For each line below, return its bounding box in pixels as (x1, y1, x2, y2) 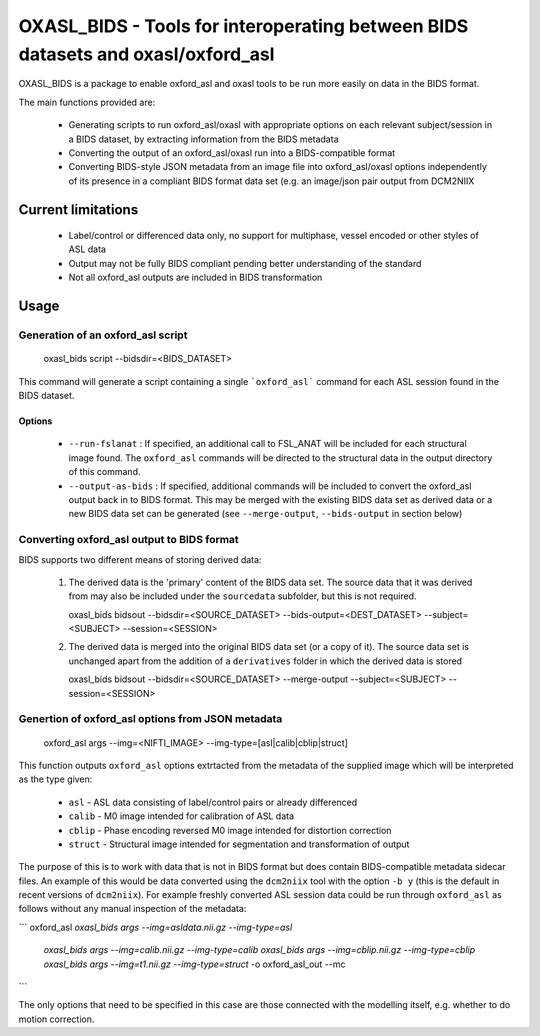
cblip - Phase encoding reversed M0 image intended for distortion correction (68, 824, 392, 836)
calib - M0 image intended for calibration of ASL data (68, 810, 295, 822)
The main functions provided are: (18, 96, 156, 108)
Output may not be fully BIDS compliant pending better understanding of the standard (68, 257, 422, 269)
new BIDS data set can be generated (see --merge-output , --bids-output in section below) (68, 508, 463, 520)
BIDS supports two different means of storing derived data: (18, 553, 262, 565)
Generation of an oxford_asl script (18, 328, 188, 342)
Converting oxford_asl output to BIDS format (18, 533, 239, 547)
